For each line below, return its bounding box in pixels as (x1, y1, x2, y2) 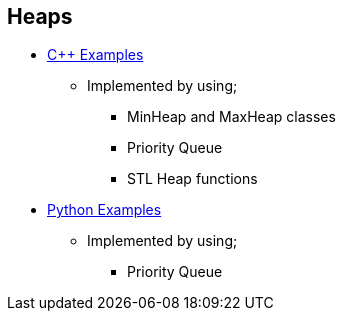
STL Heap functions (127, 170, 258, 188)
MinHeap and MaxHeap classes (127, 108, 336, 126)
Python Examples (47, 201, 162, 219)
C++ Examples (47, 46, 144, 64)
